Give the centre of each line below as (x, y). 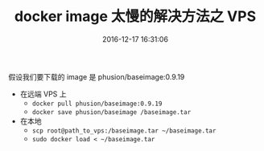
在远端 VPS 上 (43, 94)
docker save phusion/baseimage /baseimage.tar (111, 112)
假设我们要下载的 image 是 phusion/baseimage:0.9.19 (97, 76)
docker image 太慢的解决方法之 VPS (135, 16)
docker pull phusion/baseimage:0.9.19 (97, 104)
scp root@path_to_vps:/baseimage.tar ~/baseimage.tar (124, 131)
